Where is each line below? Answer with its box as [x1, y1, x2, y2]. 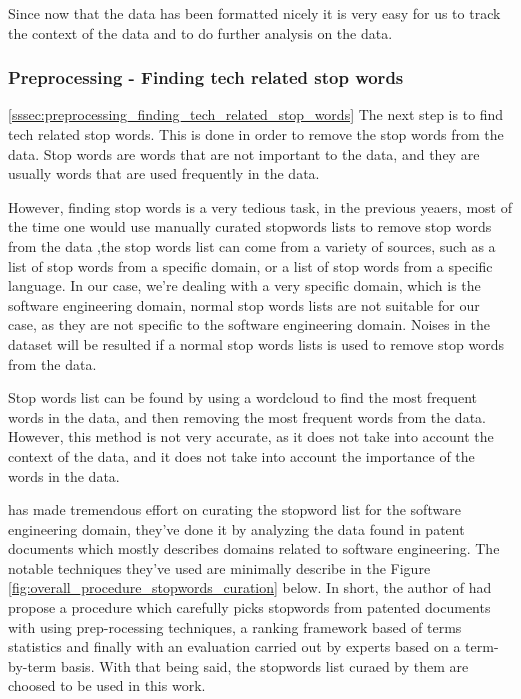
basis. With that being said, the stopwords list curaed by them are [60, 655, 469, 676]
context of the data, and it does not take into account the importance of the [8, 445, 475, 466]
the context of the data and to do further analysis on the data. [8, 22, 393, 43]
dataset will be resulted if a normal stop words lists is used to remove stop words [8, 333, 504, 354]
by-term [8, 655, 57, 676]
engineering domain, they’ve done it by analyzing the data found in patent [8, 518, 465, 539]
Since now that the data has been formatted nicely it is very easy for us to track [8, 3, 501, 23]
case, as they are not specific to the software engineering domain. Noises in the [8, 314, 490, 335]
